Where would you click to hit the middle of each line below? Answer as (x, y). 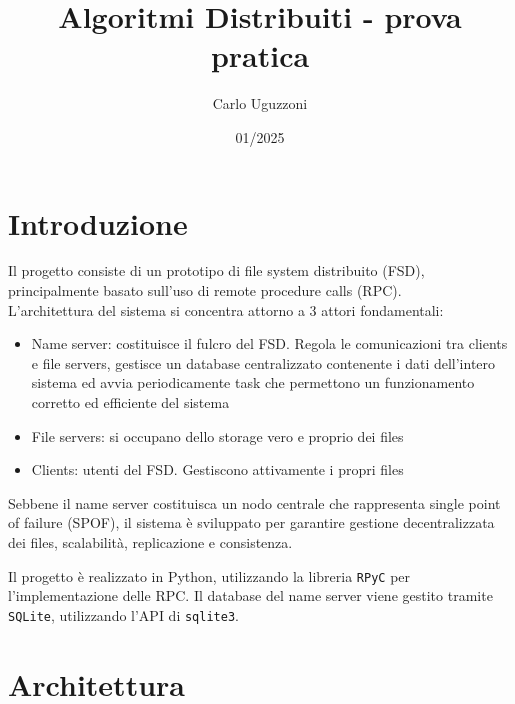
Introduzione (98, 222)
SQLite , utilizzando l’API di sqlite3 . (123, 614)
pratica (260, 55)
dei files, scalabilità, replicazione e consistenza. (150, 541)
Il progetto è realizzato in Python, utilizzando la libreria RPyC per (209, 575)
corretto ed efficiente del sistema (130, 402)
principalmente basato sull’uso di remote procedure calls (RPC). (205, 290)
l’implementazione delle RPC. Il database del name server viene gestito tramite (250, 595)
